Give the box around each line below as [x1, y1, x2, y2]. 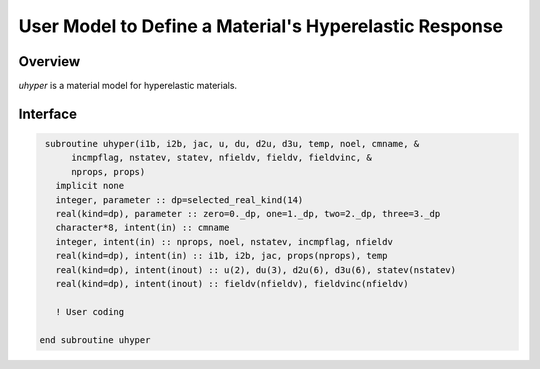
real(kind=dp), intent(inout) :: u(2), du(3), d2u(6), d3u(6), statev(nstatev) [55, 264, 457, 275]
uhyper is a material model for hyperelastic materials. [18, 80, 238, 92]
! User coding [55, 306, 125, 317]
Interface [18, 105, 77, 122]
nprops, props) [71, 166, 146, 177]
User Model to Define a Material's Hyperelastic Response [18, 15, 504, 37]
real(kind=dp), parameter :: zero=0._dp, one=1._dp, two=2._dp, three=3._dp [55, 208, 441, 220]
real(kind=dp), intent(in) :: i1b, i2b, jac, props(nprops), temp [55, 250, 388, 262]
